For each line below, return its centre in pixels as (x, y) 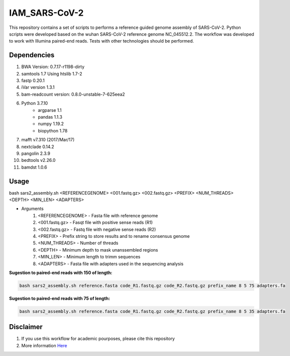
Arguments (33, 209)
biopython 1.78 (53, 130)
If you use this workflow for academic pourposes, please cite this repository (98, 339)
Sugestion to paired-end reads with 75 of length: (60, 298)
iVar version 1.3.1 (38, 87)
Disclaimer (26, 327)
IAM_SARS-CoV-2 (46, 13)
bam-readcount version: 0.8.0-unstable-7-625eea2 (73, 94)
